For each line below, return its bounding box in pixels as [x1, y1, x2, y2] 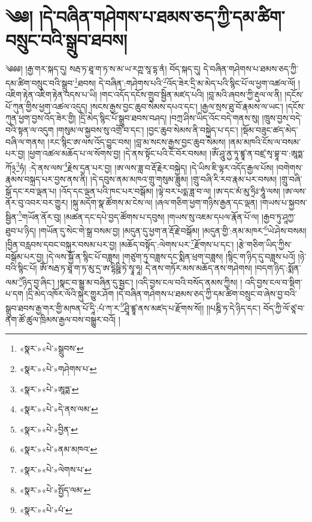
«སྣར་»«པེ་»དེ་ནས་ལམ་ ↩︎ [19, 403, 98, 415]
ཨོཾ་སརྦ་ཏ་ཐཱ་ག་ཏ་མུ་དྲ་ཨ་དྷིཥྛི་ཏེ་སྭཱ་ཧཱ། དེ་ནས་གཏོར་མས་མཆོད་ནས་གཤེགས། [40, 262, 252, 274]
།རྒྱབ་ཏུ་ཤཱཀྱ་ [261, 210, 296, 223]
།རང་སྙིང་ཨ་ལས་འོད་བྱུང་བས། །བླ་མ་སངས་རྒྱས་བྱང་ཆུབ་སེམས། [47, 135, 226, 148]
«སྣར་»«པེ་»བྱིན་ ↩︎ [19, 422, 78, 435]
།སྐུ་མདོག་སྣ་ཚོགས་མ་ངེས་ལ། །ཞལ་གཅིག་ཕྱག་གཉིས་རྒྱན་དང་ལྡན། [70, 196, 258, 209]
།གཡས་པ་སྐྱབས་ [260, 196, 307, 209]
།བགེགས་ [276, 161, 303, 173]
